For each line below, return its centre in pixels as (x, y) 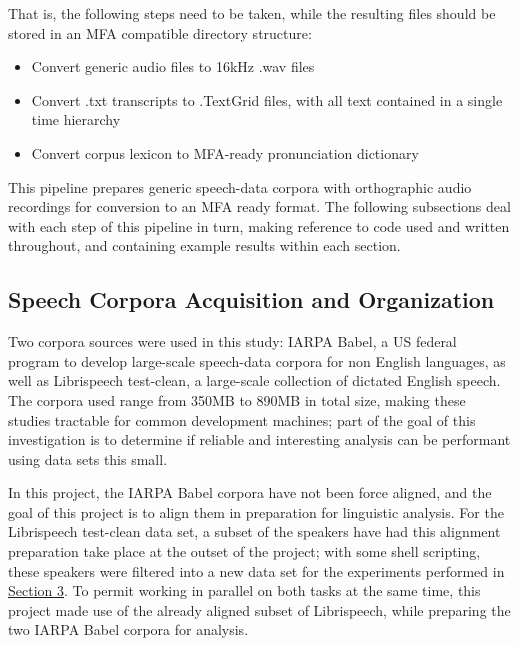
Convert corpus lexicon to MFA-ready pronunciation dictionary (225, 152)
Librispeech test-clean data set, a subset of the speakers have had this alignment (254, 531)
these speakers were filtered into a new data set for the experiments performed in (256, 570)
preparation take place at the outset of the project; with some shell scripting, (244, 551)
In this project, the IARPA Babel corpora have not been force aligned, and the (250, 492)
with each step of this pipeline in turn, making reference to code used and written (259, 225)
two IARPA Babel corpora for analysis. (128, 629)
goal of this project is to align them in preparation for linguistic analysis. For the (256, 511)
